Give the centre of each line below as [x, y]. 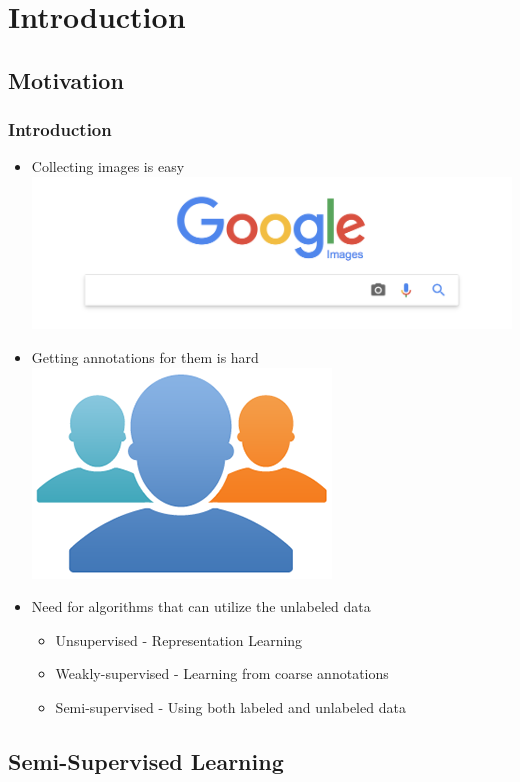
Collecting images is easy [108, 166]
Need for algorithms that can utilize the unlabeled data [201, 606]
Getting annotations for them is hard [145, 356]
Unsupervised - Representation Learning [179, 639]
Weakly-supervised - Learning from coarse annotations [222, 673]
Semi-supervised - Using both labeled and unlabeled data [230, 706]
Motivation [66, 79]
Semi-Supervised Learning [146, 760]
